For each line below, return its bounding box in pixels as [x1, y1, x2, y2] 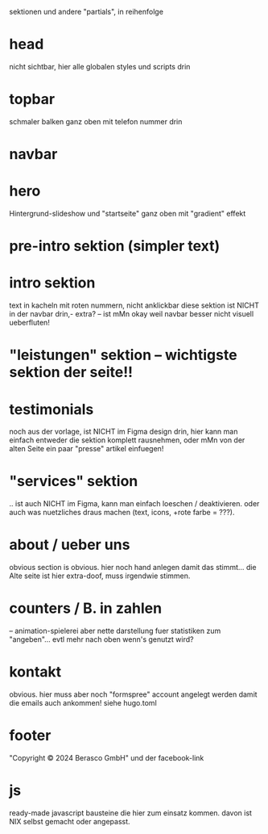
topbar [9, 90, 56, 108]
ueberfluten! [9, 318, 51, 328]
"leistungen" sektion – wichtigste [9, 346, 237, 364]
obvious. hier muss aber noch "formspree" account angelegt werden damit [9, 689, 258, 699]
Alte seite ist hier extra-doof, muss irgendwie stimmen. [9, 571, 191, 580]
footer [9, 727, 52, 745]
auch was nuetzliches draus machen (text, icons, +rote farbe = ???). [9, 508, 235, 518]
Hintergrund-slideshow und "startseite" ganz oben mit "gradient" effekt [9, 209, 246, 218]
